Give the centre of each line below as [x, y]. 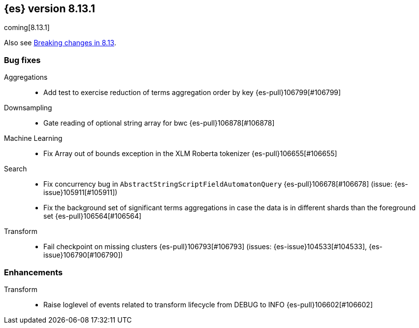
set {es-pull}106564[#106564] [93, 216]
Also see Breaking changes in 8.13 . [60, 43]
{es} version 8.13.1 [50, 9]
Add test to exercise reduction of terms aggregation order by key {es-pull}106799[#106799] [192, 93]
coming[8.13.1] [27, 28]
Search [16, 169]
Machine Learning [33, 138]
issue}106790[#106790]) [83, 255]
